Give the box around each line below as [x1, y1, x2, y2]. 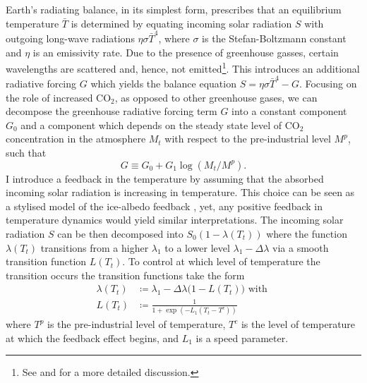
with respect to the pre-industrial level [164, 131, 331, 146]
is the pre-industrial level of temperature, [47, 317, 226, 332]
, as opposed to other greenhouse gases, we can [114, 90, 318, 104]
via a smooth [272, 240, 329, 255]
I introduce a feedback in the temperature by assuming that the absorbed [6, 171, 324, 186]
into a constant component [231, 104, 347, 118]
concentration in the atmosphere [6, 131, 146, 146]
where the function [266, 226, 347, 241]
